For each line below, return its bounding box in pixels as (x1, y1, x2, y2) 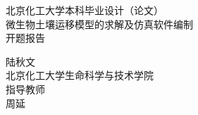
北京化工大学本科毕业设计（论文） (6, 3, 163, 17)
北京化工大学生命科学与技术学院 (6, 68, 154, 83)
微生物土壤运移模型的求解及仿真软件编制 (6, 16, 193, 31)
